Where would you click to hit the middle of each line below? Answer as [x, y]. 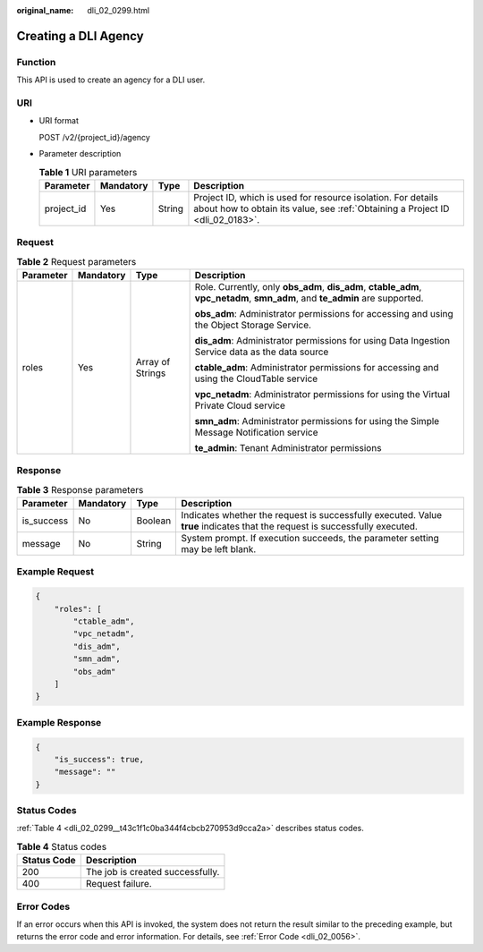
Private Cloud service [240, 405]
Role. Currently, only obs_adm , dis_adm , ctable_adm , [308, 286]
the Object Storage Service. [253, 325]
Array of [153, 361]
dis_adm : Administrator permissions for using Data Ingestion [322, 340]
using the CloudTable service [256, 378]
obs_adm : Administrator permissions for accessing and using [324, 313]
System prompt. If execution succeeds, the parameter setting [310, 539]
